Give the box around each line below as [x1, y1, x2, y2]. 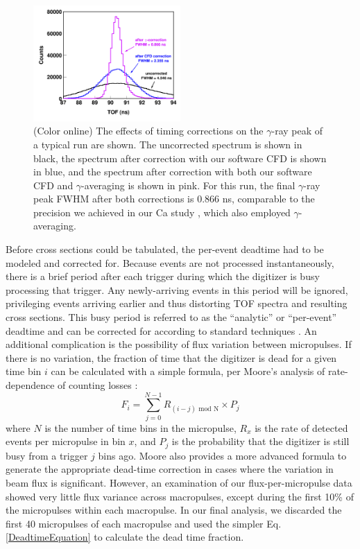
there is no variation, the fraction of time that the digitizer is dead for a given [6, 350, 337, 365]
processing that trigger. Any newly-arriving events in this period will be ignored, [6, 282, 348, 297]
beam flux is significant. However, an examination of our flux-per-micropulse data [6, 475, 352, 489]
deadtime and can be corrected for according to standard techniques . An [6, 323, 317, 338]
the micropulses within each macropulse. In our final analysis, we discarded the [6, 503, 342, 517]
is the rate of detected [255, 420, 348, 435]
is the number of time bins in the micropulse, [44, 420, 237, 435]
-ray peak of [271, 123, 323, 138]
